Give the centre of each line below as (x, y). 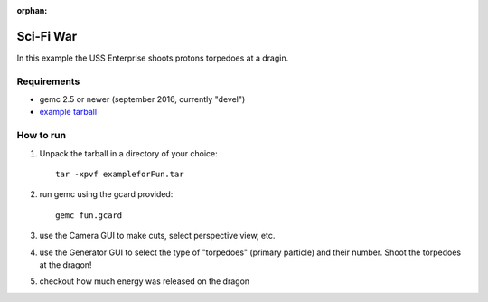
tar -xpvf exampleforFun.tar (120, 174)
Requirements (48, 81)
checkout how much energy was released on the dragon (145, 281)
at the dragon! (66, 264)
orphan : (32, 10)
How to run (42, 136)
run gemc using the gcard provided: (106, 194)
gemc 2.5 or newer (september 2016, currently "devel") (142, 99)
